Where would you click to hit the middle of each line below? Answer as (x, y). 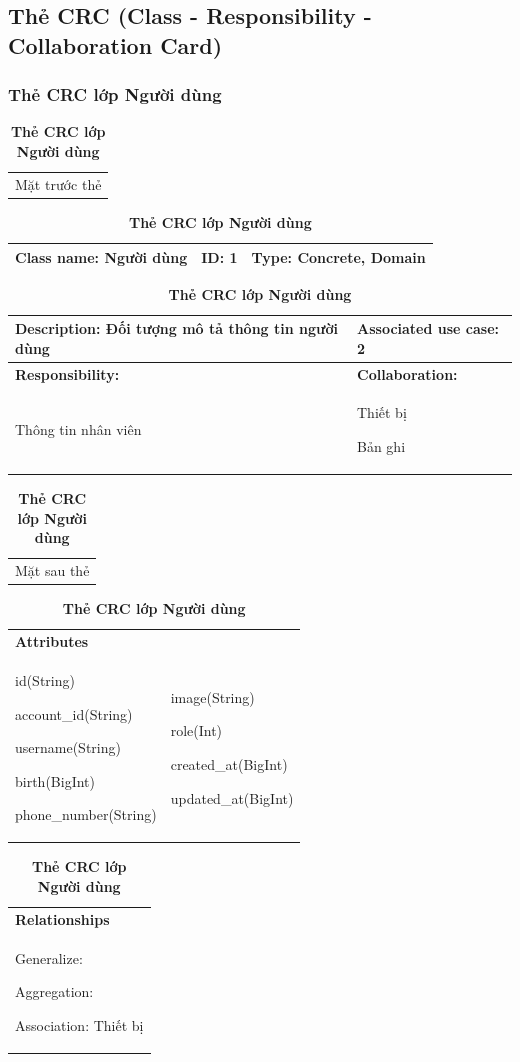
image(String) (212, 696)
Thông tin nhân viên (78, 429)
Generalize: (49, 957)
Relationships (62, 918)
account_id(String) (74, 713)
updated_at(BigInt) (232, 797)
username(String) (68, 747)
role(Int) (196, 730)
